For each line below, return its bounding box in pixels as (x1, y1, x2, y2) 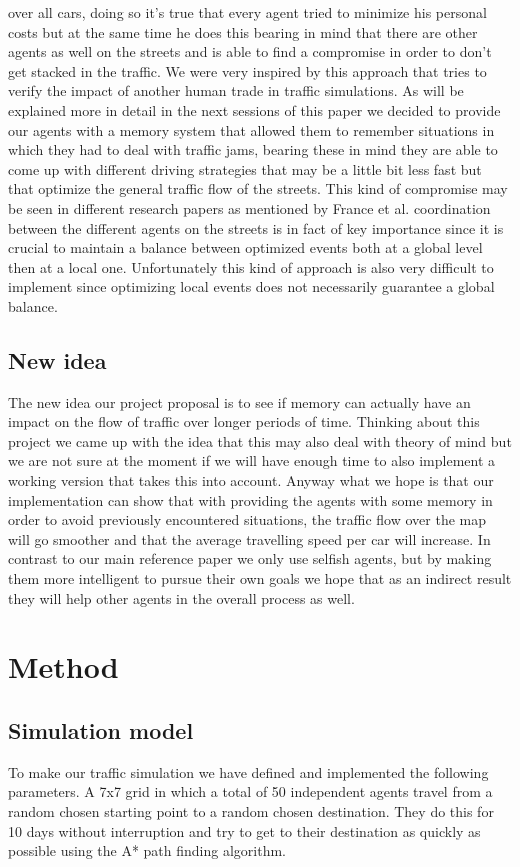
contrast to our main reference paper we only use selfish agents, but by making (8, 548, 492, 569)
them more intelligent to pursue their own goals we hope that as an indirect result (8, 568, 512, 589)
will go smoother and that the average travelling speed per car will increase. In (8, 528, 491, 549)
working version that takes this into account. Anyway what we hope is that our (8, 470, 494, 491)
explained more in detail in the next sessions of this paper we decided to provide (8, 99, 501, 120)
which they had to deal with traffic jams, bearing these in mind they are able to (8, 139, 498, 160)
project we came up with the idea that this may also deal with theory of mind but (8, 430, 512, 451)
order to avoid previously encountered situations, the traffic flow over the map (8, 509, 487, 530)
